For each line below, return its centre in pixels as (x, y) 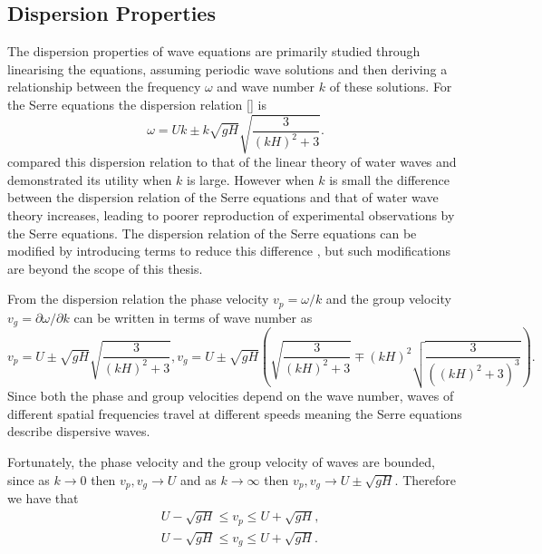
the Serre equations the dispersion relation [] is (137, 104)
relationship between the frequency (104, 87)
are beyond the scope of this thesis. (105, 268)
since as (29, 479)
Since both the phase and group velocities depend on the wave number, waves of (231, 396)
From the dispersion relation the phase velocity (138, 299)
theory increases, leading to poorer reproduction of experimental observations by (231, 214)
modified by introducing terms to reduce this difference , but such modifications (229, 251)
